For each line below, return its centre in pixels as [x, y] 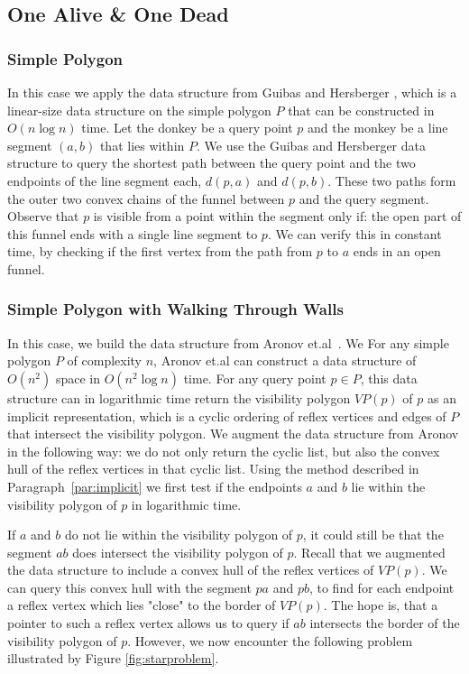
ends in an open [397, 251]
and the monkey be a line [378, 128]
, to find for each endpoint [382, 587]
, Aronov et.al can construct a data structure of [285, 360]
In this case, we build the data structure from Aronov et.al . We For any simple [228, 342]
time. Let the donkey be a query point [187, 128]
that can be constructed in [361, 110]
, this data [389, 378]
